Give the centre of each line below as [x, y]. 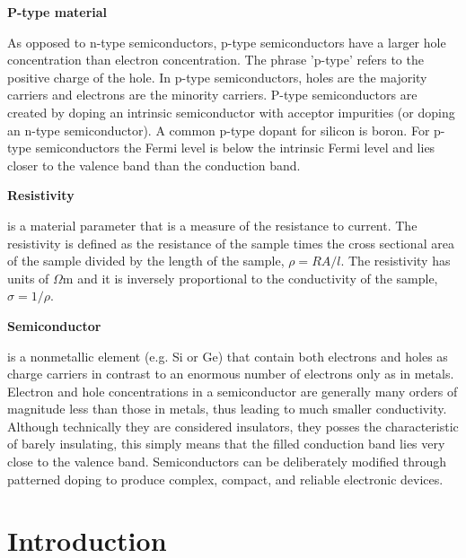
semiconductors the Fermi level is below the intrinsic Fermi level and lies [235, 148]
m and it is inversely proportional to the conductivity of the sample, [250, 278]
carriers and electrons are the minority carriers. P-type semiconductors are [212, 95]
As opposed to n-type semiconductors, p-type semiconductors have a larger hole [227, 42]
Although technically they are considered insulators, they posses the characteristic [233, 426]
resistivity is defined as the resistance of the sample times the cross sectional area [231, 243]
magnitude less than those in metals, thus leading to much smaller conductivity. [227, 409]
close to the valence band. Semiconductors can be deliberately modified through [227, 462]
